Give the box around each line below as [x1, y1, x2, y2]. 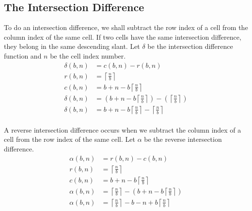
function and [4, 50, 42, 60]
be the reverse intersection [144, 134, 222, 144]
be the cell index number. [50, 50, 126, 60]
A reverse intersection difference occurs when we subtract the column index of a [4, 124, 241, 135]
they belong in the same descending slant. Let [4, 41, 140, 51]
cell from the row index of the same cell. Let [4, 134, 135, 144]
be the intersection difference [147, 41, 233, 51]
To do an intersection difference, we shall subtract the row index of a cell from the [4, 22, 248, 32]
